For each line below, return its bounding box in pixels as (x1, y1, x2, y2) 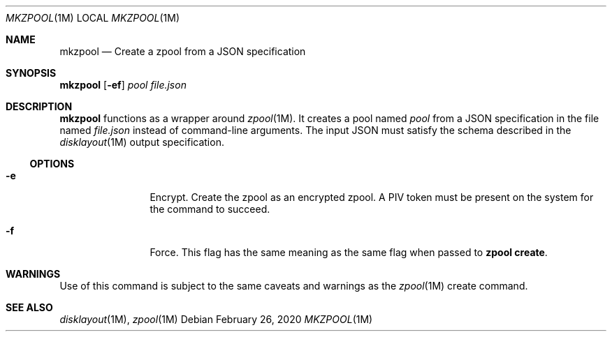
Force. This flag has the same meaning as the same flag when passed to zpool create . (150, 246, 548, 258)
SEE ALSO (6, 301, 53, 313)
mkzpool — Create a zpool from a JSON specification (59, 45, 306, 57)
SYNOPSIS (6, 67, 57, 79)
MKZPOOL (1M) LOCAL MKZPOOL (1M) (6, 12, 180, 24)
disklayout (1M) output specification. (59, 136, 224, 148)
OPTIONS (29, 158, 75, 170)
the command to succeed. (150, 203, 270, 215)
